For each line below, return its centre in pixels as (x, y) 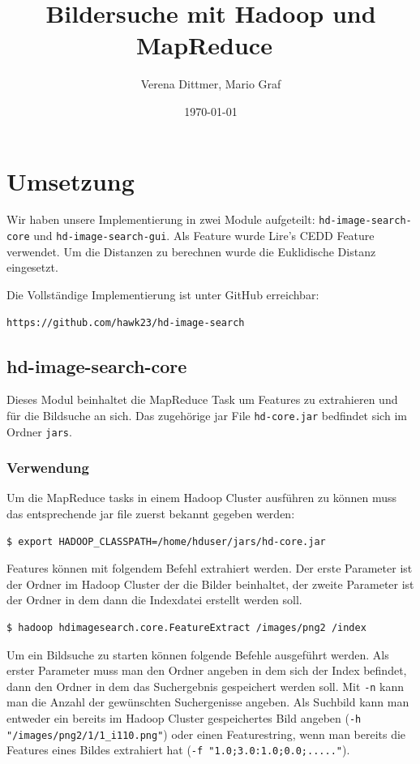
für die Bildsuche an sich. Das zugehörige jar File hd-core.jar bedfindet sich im (207, 415)
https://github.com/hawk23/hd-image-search (126, 322)
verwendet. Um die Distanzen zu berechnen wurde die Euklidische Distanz (191, 251)
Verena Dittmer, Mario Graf (211, 84)
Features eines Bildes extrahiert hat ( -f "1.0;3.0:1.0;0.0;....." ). (178, 750)
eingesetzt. (32, 267)
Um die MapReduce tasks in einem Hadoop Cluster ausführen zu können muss (201, 498)
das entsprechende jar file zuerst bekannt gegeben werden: (151, 514)
